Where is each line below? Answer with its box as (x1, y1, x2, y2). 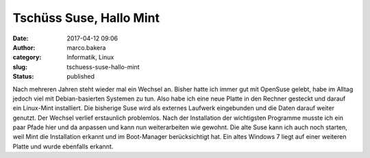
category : (12, 53, 42, 62)
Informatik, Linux (66, 53, 114, 62)
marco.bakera (66, 43, 106, 51)
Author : (12, 43, 36, 51)
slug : (12, 62, 27, 71)
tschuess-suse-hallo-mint (66, 62, 140, 71)
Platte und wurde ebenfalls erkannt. (12, 142, 114, 150)
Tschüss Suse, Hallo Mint (12, 10, 160, 25)
